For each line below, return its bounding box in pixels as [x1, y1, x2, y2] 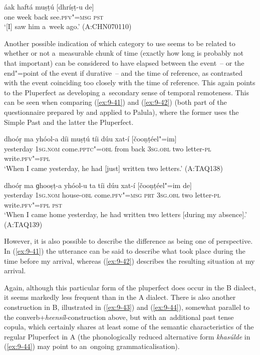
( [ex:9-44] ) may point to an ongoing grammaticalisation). [4, 341, 180, 351]
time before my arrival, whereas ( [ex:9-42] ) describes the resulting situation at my [4, 255, 255, 266]
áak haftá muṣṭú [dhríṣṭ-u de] [4, 2, 94, 12]
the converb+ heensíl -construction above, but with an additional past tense [4, 311, 234, 322]
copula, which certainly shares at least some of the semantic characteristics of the [4, 321, 254, 332]
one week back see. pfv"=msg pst [4, 11, 104, 22]
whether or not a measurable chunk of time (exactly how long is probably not [4, 48, 243, 58]
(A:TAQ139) [4, 219, 43, 229]
